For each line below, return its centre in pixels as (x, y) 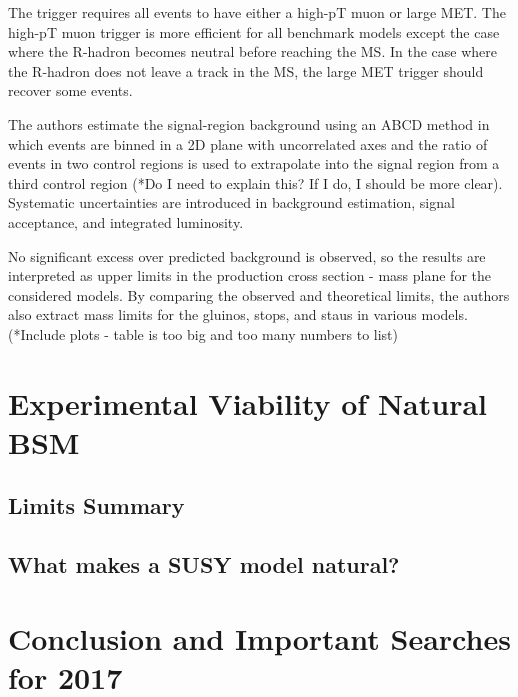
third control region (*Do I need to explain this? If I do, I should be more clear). (255, 182)
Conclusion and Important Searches (259, 637)
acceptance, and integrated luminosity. (126, 221)
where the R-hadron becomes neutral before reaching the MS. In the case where (252, 51)
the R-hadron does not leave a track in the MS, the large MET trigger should (246, 70)
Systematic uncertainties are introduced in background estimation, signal (231, 202)
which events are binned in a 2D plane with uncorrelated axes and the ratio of (248, 143)
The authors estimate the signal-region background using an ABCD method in (249, 123)
